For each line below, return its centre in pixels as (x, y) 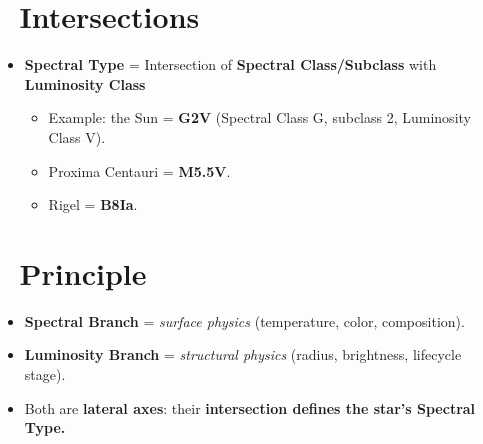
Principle (83, 272)
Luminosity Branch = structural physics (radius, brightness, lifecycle (243, 354)
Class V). (77, 136)
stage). (45, 374)
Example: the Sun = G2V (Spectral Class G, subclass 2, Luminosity (259, 117)
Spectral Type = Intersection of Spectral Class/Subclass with (230, 64)
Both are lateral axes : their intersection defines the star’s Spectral (250, 407)
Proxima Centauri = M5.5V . (139, 170)
